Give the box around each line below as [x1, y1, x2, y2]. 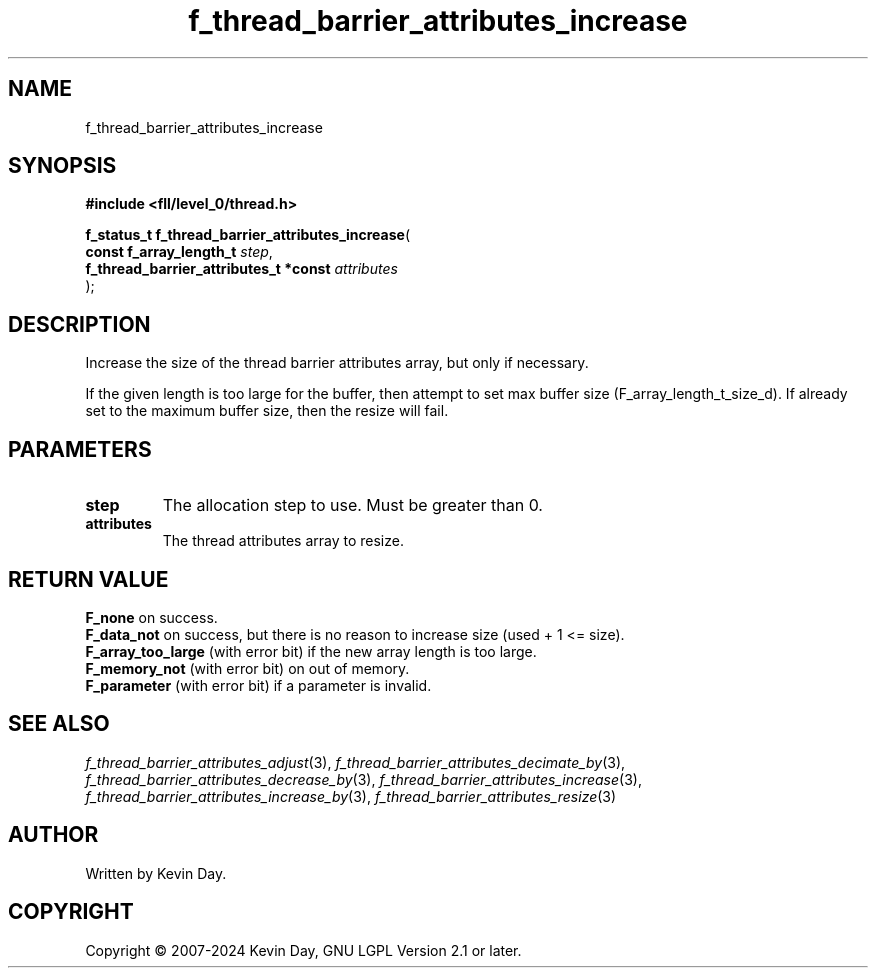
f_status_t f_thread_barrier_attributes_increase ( [85, 226, 411, 244]
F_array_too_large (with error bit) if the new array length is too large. [85, 642, 537, 660]
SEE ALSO [8, 711, 110, 737]
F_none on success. [85, 608, 218, 626]
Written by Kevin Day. [85, 864, 227, 882]
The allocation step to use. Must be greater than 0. [162, 495, 543, 516]
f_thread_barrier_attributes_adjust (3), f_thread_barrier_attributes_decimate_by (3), [85, 753, 626, 771]
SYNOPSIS [8, 153, 117, 179]
